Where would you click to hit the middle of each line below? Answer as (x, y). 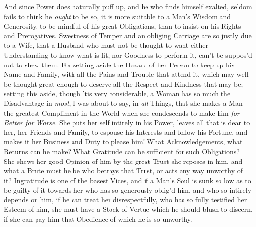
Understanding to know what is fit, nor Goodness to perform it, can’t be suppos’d (128, 54)
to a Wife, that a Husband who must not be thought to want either (106, 45)
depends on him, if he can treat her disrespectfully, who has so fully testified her (126, 199)
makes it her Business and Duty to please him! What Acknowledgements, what (123, 142)
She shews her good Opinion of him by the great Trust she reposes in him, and (123, 161)
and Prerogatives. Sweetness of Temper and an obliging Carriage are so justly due (128, 35)
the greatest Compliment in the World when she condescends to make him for (122, 113)
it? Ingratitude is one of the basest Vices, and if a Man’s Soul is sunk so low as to (128, 180)
